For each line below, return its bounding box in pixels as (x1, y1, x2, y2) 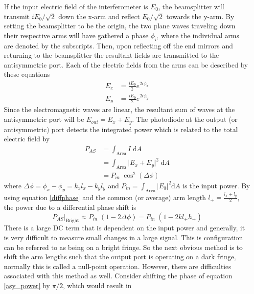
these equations (4, 69, 50, 79)
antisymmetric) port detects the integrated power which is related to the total (4, 124, 238, 134)
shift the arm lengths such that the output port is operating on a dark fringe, (4, 251, 236, 262)
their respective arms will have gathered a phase (4, 30, 149, 40)
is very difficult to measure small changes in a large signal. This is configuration (4, 232, 243, 242)
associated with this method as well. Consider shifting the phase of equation (4, 271, 232, 281)
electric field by (4, 134, 50, 144)
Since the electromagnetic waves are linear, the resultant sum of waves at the (4, 104, 235, 114)
